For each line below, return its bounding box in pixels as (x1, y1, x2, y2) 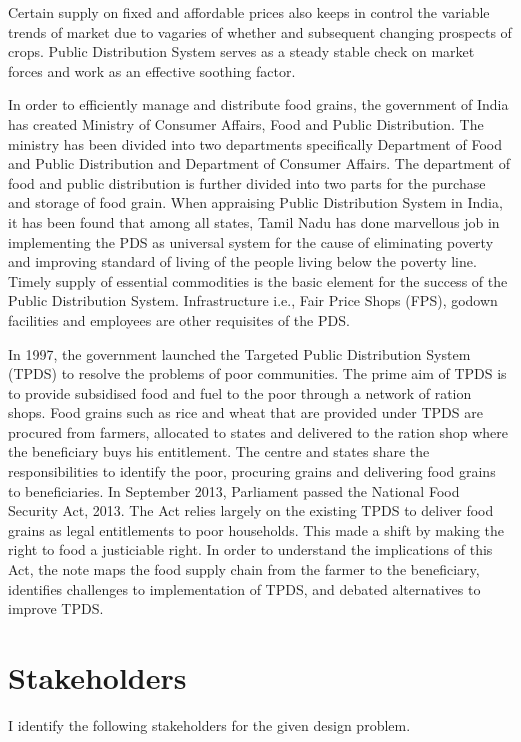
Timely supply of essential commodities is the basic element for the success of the (8, 270, 508, 291)
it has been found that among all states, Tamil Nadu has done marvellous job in (8, 211, 500, 232)
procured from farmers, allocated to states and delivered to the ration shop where (8, 421, 508, 442)
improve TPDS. (8, 598, 104, 619)
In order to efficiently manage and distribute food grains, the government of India (8, 94, 509, 115)
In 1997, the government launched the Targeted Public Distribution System (8, 343, 471, 364)
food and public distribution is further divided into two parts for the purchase (8, 172, 486, 193)
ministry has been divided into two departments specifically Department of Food (8, 133, 502, 154)
